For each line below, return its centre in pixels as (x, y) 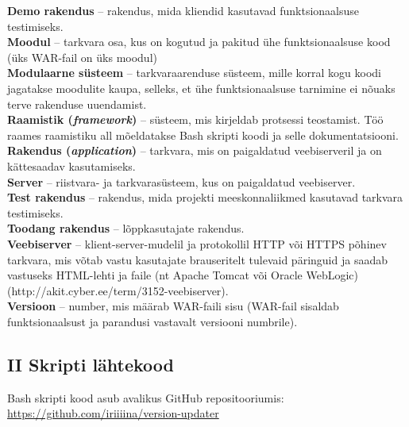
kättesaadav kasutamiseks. (71, 165)
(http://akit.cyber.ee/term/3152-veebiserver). (118, 290)
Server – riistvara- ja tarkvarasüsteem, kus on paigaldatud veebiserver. (181, 181)
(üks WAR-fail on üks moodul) (82, 57)
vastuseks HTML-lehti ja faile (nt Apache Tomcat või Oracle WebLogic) (183, 275)
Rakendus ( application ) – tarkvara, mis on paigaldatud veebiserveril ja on (195, 150)
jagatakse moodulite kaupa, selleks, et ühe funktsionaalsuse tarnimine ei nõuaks (201, 88)
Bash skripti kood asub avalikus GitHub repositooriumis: (146, 397)
